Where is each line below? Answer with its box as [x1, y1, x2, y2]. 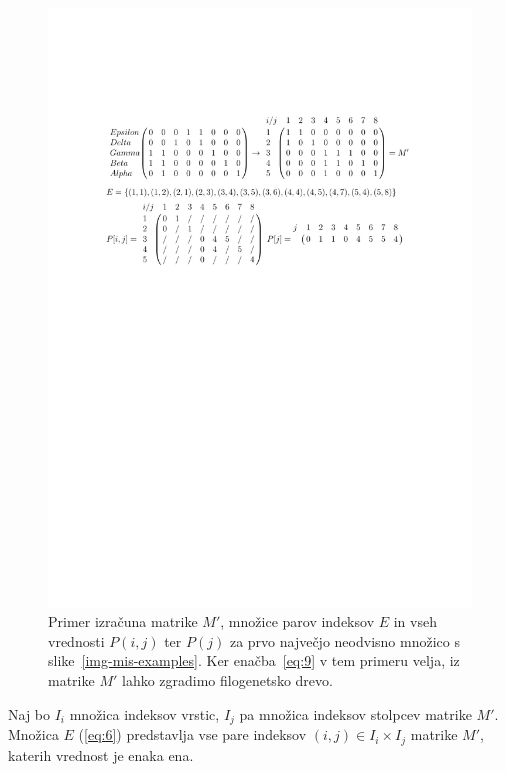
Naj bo [8, 703, 51, 724]
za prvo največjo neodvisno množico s [229, 630, 460, 651]
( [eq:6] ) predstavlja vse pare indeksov [78, 724, 307, 745]
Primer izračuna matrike [48, 611, 198, 632]
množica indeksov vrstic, [69, 703, 220, 724]
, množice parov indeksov [220, 611, 375, 632]
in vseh [393, 611, 437, 632]
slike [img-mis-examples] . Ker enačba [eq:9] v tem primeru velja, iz [48, 650, 460, 671]
